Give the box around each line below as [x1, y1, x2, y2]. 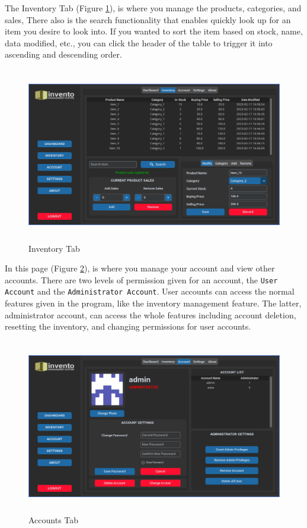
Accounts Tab [28, 514, 79, 526]
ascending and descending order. [5, 48, 122, 61]
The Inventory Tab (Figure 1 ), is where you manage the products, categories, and [5, 2, 302, 14]
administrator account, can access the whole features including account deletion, [5, 308, 296, 321]
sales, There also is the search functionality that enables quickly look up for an [5, 13, 291, 26]
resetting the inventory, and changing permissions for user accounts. [5, 320, 251, 333]
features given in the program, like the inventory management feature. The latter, [5, 297, 302, 309]
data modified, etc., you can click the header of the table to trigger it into [5, 36, 273, 49]
